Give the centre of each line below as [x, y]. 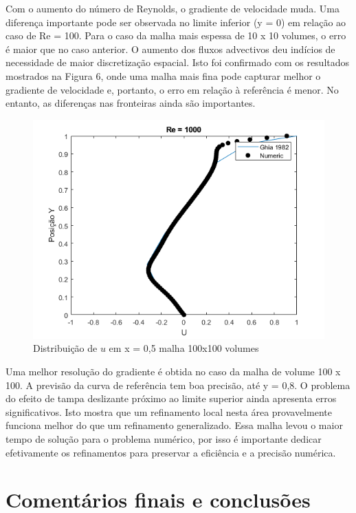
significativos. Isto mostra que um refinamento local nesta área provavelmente [169, 411]
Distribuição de [65, 348]
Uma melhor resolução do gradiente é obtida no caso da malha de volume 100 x [173, 371]
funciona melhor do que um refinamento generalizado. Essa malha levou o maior [174, 425]
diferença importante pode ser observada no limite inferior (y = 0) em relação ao [176, 22]
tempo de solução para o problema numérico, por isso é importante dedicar [164, 438]
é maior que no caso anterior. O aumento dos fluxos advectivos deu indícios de [170, 49]
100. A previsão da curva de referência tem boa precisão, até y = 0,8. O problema [178, 385]
